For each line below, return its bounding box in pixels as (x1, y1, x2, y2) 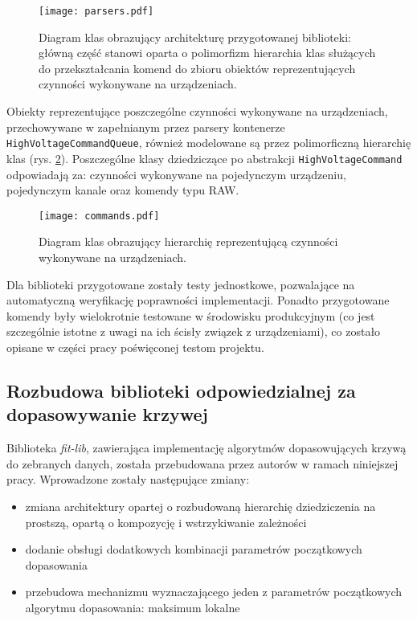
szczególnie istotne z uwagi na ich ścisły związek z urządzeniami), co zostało (6, 323, 381, 340)
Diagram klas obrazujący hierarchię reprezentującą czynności (39, 233, 338, 250)
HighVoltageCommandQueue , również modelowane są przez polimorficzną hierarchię (6, 134, 411, 151)
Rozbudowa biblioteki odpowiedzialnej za (6, 378, 356, 402)
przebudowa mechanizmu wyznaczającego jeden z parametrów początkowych (25, 583, 403, 600)
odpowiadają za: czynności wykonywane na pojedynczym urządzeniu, (6, 165, 346, 182)
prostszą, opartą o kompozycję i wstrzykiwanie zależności (25, 513, 307, 530)
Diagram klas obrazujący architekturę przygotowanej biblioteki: (39, 28, 352, 45)
